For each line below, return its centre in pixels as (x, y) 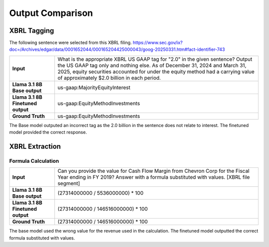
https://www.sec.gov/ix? (158, 43)
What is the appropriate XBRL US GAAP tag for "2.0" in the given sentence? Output (155, 59)
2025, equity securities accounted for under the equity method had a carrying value (156, 71)
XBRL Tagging (32, 31)
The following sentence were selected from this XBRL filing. (70, 43)
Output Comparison (51, 13)
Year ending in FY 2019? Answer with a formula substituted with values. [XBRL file (154, 177)
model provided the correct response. (48, 132)
